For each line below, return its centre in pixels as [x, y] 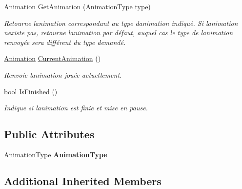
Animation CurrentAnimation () [52, 58]
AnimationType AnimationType [56, 154]
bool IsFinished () [31, 91]
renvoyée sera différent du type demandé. [65, 42]
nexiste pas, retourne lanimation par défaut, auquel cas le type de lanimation [119, 32]
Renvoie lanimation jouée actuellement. [63, 74]
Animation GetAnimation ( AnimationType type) [77, 6]
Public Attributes [49, 134]
